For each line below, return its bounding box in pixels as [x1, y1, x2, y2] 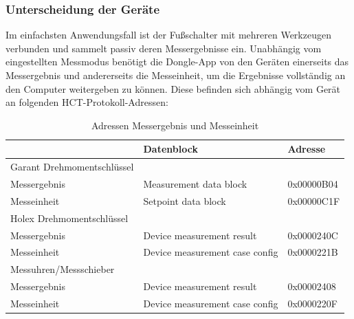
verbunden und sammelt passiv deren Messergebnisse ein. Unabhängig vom [5, 41, 322, 55]
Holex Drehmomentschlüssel [10, 210, 129, 225]
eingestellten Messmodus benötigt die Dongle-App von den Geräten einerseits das [5, 54, 349, 69]
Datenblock [143, 142, 198, 156]
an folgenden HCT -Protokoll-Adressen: [5, 95, 168, 109]
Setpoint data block [143, 193, 226, 208]
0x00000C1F [287, 193, 340, 208]
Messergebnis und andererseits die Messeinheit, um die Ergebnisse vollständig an [5, 68, 346, 82]
